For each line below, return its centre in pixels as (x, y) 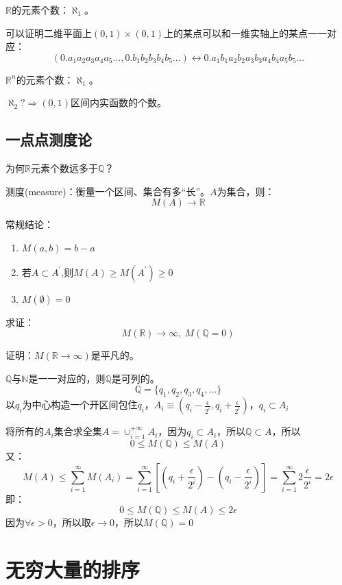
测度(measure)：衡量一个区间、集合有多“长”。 (108, 191)
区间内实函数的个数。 (119, 102)
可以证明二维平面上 (49, 33)
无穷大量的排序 (73, 569)
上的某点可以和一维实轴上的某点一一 (245, 33)
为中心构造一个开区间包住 (80, 404)
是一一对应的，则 (67, 378)
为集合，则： (246, 191)
